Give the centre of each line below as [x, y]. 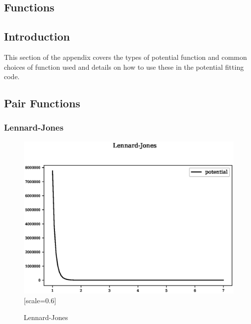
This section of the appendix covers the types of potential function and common [125, 57]
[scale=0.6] [40, 300]
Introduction [37, 36]
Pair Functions [42, 103]
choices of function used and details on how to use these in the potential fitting [124, 67]
